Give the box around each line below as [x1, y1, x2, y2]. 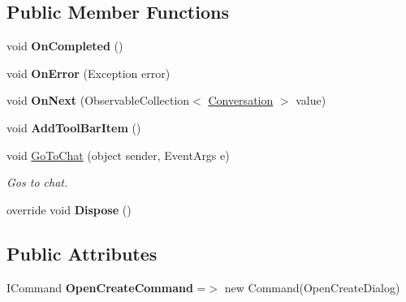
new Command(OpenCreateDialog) [224, 278, 400, 296]
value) [296, 92, 326, 109]
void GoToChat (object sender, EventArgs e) [6, 146, 230, 163]
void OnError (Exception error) [6, 64, 171, 81]
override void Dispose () [6, 201, 132, 218]
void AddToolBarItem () [6, 119, 141, 136]
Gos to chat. [6, 174, 68, 191]
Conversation [208, 92, 274, 109]
